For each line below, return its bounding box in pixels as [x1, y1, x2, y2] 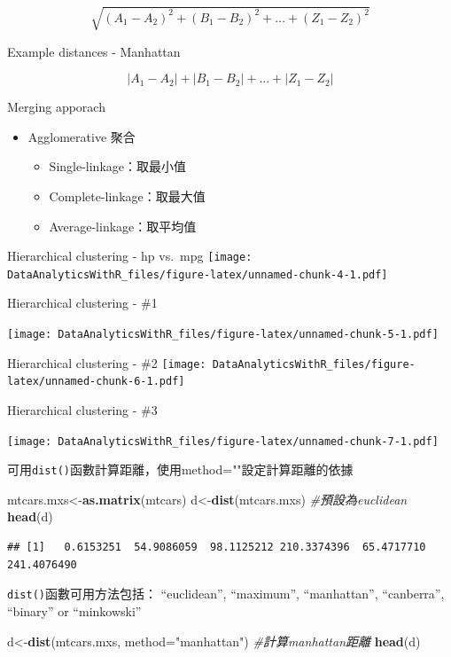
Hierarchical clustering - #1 [7, 293, 158, 312]
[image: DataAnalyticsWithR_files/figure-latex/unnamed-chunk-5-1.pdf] [7, 328, 439, 341]
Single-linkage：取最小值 [49, 157, 186, 176]
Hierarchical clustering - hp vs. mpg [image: [7, 246, 253, 265]
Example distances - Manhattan [7, 42, 181, 60]
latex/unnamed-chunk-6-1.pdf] [7, 375, 185, 388]
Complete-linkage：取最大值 [49, 186, 206, 205]
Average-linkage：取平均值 [49, 216, 197, 235]
